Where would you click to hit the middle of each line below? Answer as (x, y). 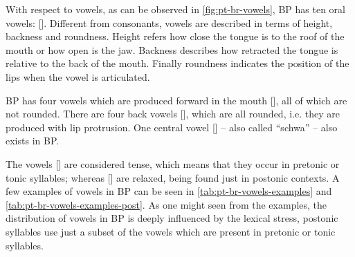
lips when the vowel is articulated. (78, 76)
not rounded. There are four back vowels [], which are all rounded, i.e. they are (173, 114)
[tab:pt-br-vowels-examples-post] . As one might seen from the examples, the (166, 204)
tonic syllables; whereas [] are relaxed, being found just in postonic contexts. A (173, 177)
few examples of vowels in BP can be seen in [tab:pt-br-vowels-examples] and (169, 191)
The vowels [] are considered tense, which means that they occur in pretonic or (173, 163)
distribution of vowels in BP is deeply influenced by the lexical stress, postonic (172, 218)
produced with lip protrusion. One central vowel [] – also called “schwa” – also (172, 127)
